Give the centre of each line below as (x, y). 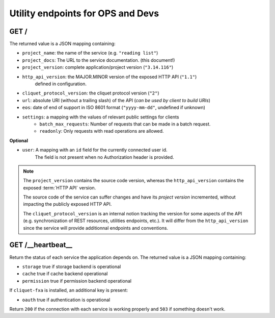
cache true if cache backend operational (65, 274)
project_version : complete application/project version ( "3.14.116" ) (98, 67)
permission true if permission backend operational (77, 281)
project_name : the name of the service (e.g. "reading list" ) (90, 53)
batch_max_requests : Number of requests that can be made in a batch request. (125, 124)
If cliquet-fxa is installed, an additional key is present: (69, 290)
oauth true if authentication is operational (66, 300)
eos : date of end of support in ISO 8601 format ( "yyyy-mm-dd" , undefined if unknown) (114, 108)
